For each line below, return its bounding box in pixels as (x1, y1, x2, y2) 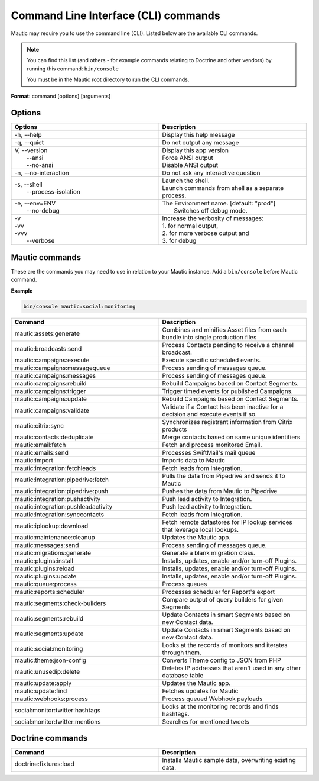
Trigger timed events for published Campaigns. (162, 387, 294, 395)
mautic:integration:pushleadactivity (14, 502, 113, 510)
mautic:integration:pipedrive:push (14, 487, 109, 495)
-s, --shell (14, 181, 43, 189)
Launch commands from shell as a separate (162, 184, 284, 192)
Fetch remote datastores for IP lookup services (162, 518, 292, 526)
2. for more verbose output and (162, 229, 249, 237)
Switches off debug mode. (174, 207, 248, 215)
